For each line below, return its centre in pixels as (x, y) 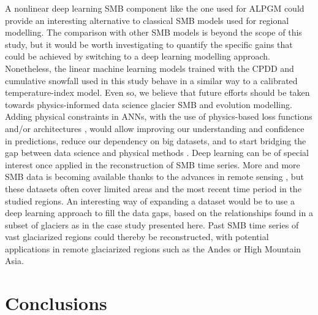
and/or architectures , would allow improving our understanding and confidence (155, 128)
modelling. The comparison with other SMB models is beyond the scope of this (153, 32)
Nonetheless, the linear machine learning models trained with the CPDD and (150, 68)
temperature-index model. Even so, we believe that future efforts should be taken (157, 92)
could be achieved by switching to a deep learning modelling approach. (138, 56)
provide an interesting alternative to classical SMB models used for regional (147, 20)
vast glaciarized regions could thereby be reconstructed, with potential (137, 237)
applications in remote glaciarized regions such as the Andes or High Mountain (153, 248)
